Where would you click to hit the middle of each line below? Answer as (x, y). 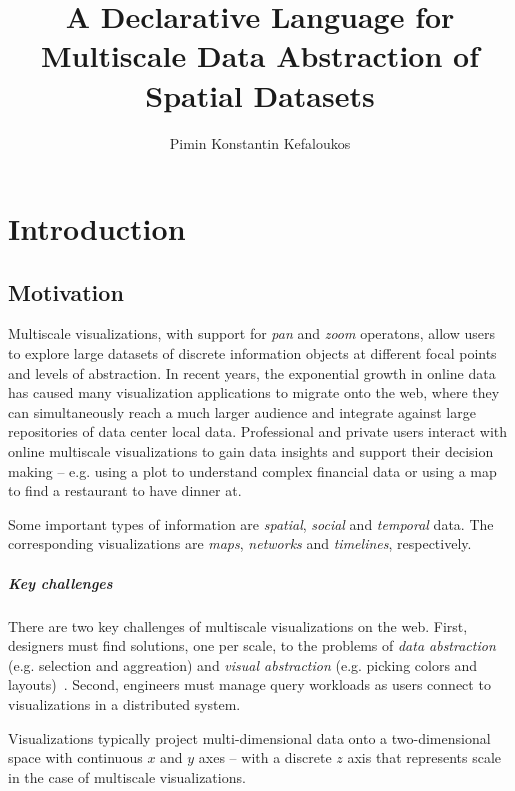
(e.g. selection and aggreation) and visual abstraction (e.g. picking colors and (243, 664)
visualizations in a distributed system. (124, 703)
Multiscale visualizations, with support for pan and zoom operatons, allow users (251, 333)
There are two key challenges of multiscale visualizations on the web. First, (238, 625)
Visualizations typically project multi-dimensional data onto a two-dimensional (249, 737)
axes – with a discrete (265, 757)
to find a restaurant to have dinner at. (125, 490)
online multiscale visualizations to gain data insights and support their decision (251, 451)
